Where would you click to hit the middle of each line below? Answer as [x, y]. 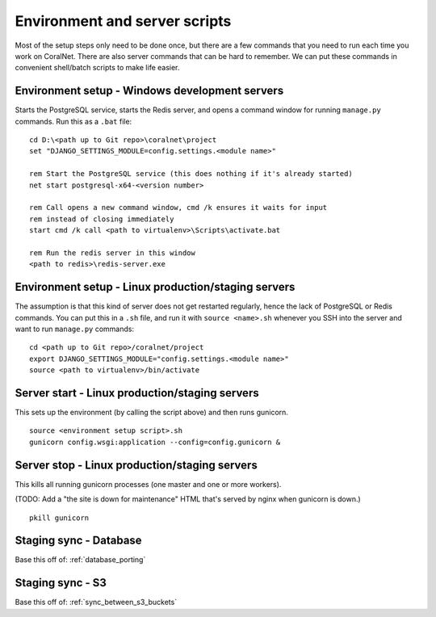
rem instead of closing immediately [102, 219]
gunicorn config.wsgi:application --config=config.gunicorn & [155, 442]
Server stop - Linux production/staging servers [136, 465]
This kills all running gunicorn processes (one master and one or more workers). [148, 484]
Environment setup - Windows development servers [149, 91]
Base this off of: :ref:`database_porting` [80, 560]
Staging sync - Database [78, 541]
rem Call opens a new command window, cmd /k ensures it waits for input [178, 208]
